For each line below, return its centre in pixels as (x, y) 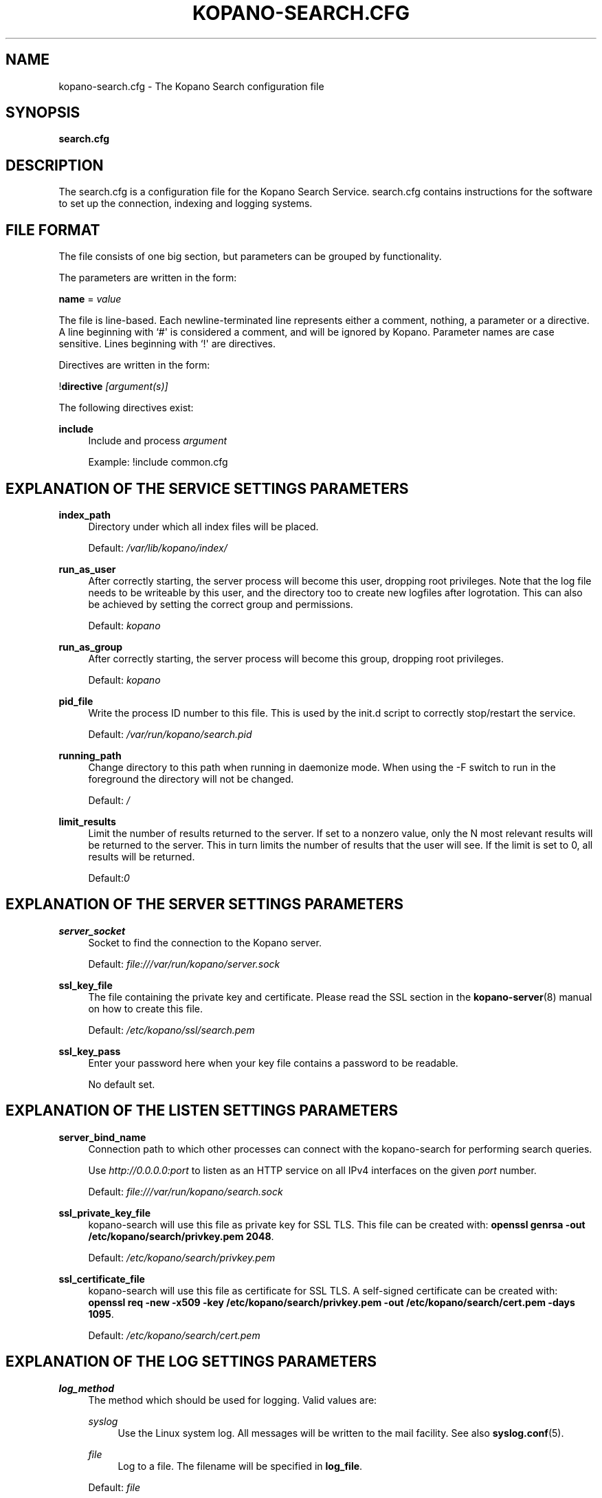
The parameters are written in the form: (148, 278)
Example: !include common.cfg (158, 462)
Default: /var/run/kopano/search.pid (170, 734)
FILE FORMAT (53, 230)
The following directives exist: (126, 408)
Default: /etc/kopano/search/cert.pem (174, 1335)
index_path (85, 514)
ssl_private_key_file (104, 1213)
